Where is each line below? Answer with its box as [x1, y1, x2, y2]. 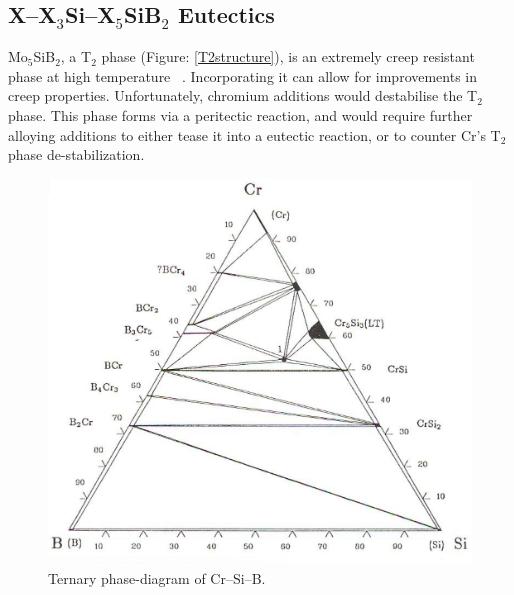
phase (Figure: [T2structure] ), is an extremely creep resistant [101, 46, 475, 67]
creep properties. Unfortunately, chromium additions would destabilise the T [8, 85, 478, 106]
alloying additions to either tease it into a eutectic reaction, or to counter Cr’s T [8, 124, 501, 145]
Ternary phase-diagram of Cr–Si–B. [48, 567, 266, 588]
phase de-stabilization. [8, 144, 145, 165]
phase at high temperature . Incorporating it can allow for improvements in [8, 65, 478, 86]
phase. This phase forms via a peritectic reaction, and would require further [8, 104, 473, 125]
